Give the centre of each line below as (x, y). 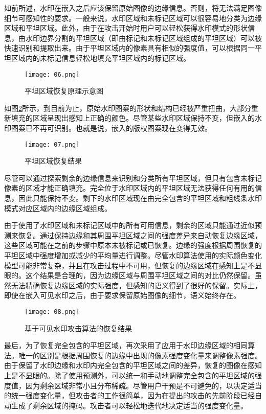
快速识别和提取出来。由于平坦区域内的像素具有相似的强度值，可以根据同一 (129, 48)
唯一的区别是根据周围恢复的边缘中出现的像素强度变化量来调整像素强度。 (140, 355)
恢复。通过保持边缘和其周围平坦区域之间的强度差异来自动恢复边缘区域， (140, 235)
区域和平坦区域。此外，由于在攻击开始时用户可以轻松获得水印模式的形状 (126, 28)
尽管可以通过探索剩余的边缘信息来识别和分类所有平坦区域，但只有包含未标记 (133, 178)
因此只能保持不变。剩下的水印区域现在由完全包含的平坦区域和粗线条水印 (140, 198)
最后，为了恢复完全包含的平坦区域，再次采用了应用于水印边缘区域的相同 (126, 345)
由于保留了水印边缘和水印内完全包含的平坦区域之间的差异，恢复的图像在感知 (133, 365)
